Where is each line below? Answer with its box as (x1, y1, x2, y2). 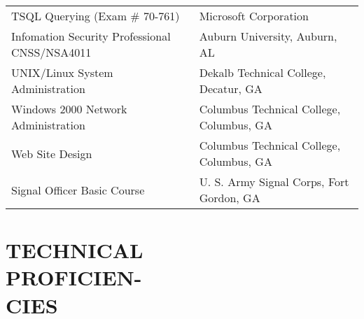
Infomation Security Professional (11, 28, 171, 44)
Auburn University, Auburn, (199, 28, 337, 44)
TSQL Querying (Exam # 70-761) (11, 8, 180, 24)
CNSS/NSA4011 (11, 44, 92, 60)
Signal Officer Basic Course (11, 181, 145, 198)
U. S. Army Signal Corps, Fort (199, 173, 349, 190)
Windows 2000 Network (11, 101, 127, 117)
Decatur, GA (199, 80, 262, 97)
